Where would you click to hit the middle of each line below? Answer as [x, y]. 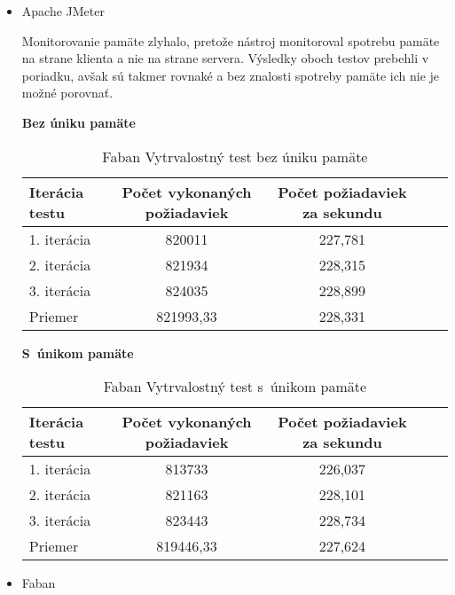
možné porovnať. [67, 93]
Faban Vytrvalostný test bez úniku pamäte [235, 156]
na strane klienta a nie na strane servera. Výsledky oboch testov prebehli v [225, 58]
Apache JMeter [63, 11]
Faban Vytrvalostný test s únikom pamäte [235, 387]
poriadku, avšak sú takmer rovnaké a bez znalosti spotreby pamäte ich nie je [231, 75]
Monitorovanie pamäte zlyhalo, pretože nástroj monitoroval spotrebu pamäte [231, 40]
